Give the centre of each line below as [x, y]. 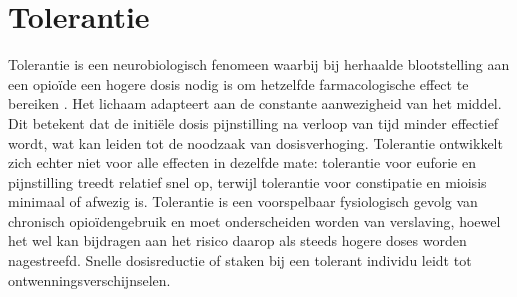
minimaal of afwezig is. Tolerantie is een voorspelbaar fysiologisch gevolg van [243, 201]
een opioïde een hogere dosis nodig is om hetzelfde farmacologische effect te [238, 83]
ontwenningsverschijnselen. [89, 279]
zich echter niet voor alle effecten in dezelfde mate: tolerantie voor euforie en [242, 162]
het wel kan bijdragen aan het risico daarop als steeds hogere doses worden [237, 240]
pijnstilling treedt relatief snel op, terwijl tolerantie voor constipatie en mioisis [247, 181]
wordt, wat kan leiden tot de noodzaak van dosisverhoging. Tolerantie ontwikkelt [255, 142]
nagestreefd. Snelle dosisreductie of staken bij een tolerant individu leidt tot [240, 260]
